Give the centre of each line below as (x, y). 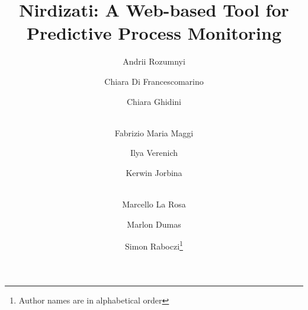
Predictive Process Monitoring (154, 33)
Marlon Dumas (154, 224)
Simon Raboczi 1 (154, 245)
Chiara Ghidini (154, 101)
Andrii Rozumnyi (154, 61)
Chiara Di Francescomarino (154, 81)
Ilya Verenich (154, 153)
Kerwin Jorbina (154, 172)
